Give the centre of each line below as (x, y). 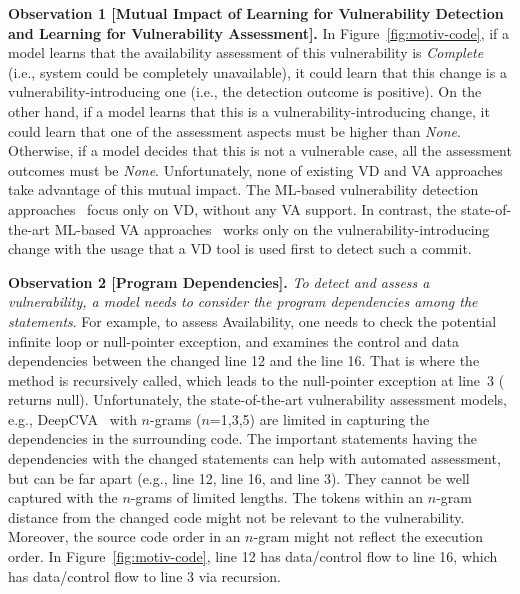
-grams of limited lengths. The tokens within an (277, 497)
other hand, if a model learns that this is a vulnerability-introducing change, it (249, 110)
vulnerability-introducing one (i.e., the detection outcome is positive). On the (245, 91)
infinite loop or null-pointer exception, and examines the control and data (233, 340)
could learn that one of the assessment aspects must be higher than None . (234, 130)
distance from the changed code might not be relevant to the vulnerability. (236, 516)
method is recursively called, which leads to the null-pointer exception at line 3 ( (256, 379)
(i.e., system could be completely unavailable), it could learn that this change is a (257, 71)
